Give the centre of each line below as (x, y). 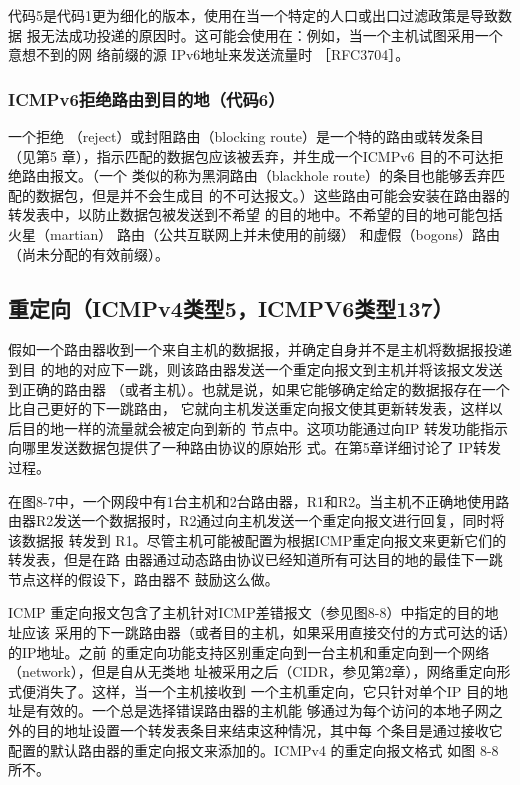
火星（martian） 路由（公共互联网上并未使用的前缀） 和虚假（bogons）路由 (254, 233)
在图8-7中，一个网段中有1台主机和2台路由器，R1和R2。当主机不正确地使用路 (259, 500)
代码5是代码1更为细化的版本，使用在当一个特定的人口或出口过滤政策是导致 (253, 15)
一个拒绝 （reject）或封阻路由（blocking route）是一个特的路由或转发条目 (246, 136)
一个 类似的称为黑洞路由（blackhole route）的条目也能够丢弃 (295, 175)
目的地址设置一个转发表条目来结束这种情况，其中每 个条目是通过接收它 (269, 730)
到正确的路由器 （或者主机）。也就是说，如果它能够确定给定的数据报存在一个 (259, 388)
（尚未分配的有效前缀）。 (88, 253)
